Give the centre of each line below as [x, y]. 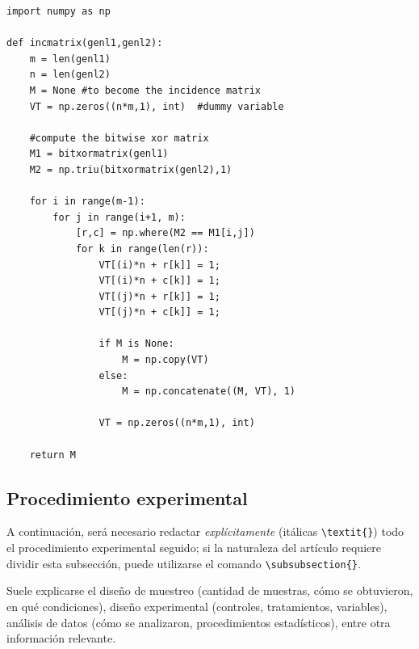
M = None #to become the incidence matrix [145, 90]
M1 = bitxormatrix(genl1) [99, 154]
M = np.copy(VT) [166, 360]
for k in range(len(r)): [142, 249]
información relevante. [61, 638]
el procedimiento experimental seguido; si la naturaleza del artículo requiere [194, 548]
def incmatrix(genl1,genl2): [85, 43]
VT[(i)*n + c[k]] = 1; [159, 281]
